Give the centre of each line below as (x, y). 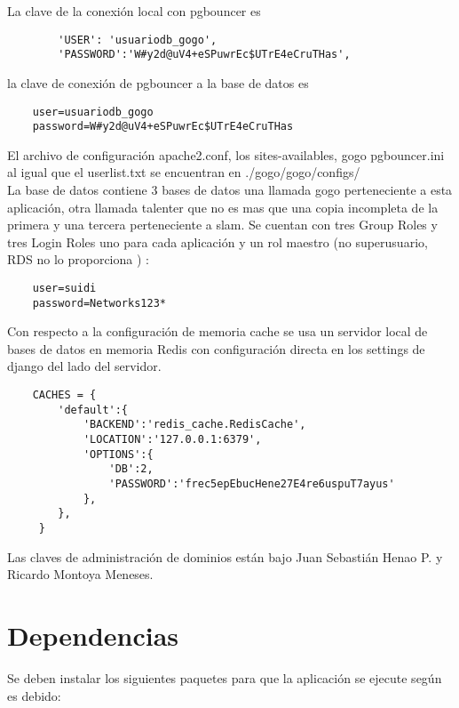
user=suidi (64, 288)
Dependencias (93, 635)
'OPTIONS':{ (118, 454)
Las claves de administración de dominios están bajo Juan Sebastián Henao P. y (225, 556)
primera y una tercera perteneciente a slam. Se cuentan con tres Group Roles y (222, 225)
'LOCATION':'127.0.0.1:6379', (172, 440)
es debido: (34, 695)
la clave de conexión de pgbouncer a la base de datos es (158, 82)
